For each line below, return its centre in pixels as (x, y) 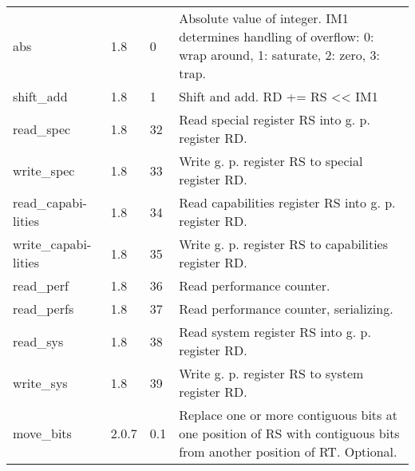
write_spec (44, 170)
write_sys (40, 382)
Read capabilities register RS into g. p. (287, 202)
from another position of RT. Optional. (288, 451)
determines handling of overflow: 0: (277, 36)
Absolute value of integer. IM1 (264, 18)
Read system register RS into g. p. (275, 332)
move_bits (42, 433)
